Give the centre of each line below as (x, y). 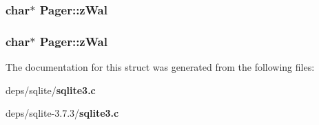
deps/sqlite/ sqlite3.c (51, 90)
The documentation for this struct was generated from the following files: (160, 67)
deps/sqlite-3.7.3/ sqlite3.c (62, 113)
